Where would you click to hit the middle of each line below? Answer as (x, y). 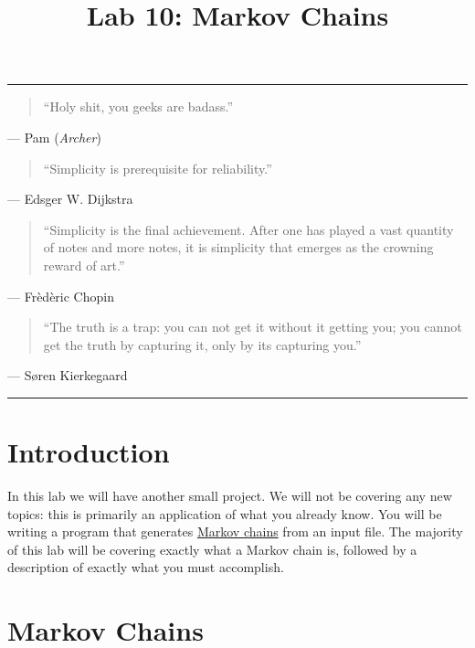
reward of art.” (84, 265)
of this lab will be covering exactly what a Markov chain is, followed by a (212, 549)
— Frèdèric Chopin (61, 296)
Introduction (89, 452)
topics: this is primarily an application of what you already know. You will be (225, 513)
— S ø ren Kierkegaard (68, 375)
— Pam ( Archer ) (54, 137)
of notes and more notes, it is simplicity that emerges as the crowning (238, 247)
